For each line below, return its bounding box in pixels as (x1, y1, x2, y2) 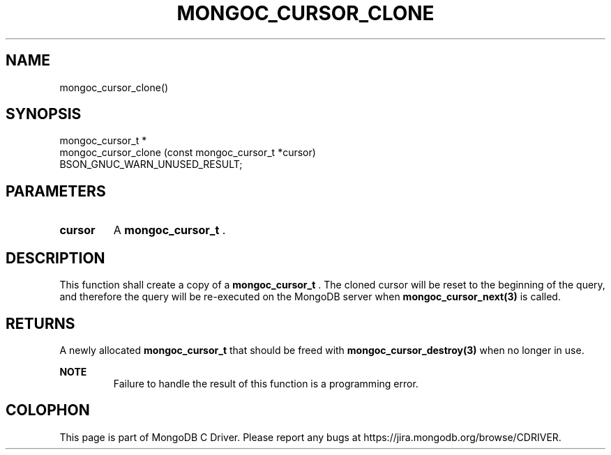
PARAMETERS (6, 182, 106, 200)
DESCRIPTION (6, 249, 105, 267)
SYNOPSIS (6, 105, 82, 123)
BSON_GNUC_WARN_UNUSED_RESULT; (59, 158, 243, 171)
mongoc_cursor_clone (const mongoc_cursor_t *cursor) (59, 146, 316, 159)
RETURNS (6, 314, 75, 332)
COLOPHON (6, 401, 90, 419)
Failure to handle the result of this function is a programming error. (113, 377, 418, 390)
